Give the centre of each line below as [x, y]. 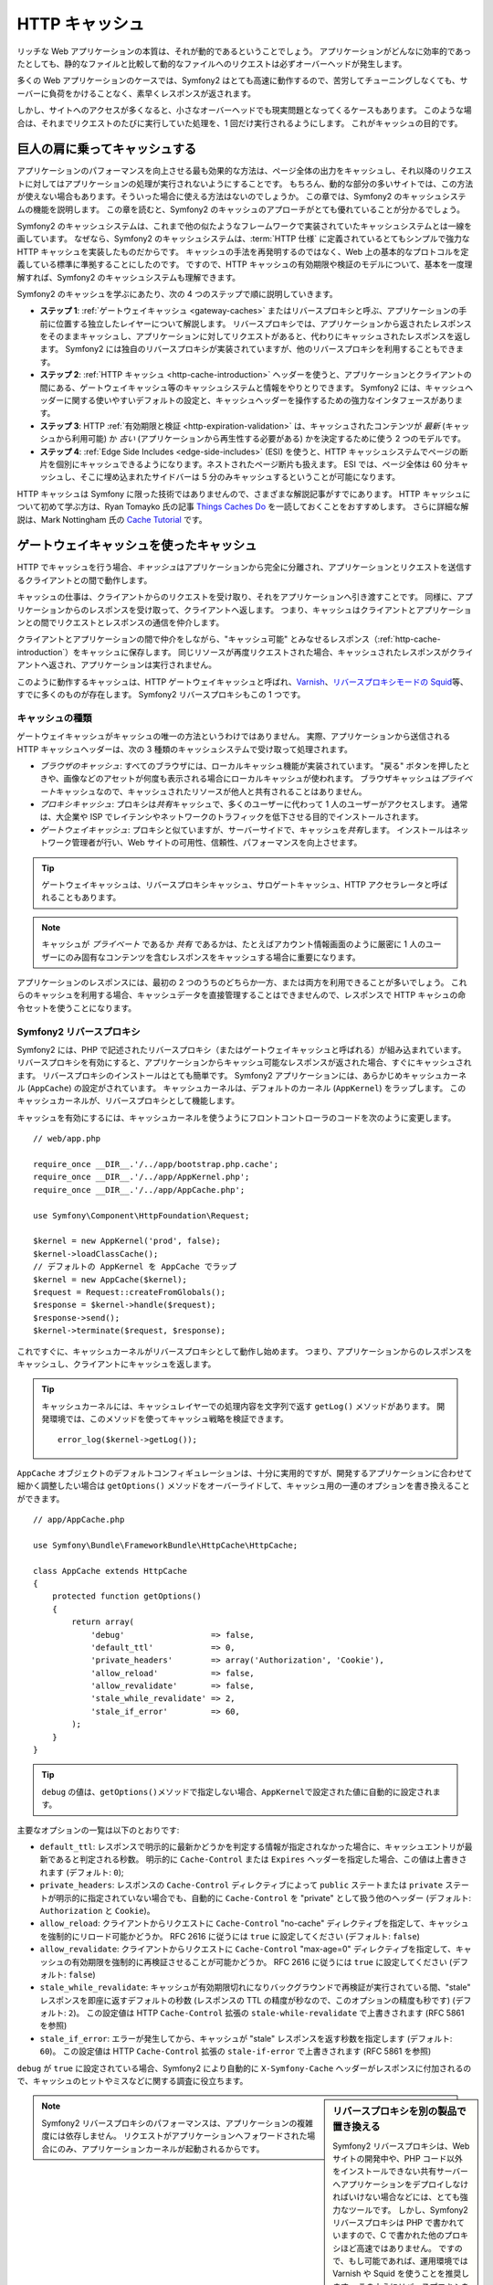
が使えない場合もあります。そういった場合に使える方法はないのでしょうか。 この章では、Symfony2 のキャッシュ [230, 197]
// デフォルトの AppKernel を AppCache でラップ [135, 1267]
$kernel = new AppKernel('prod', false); [127, 1241]
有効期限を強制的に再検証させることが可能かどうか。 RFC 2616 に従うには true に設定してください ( [262, 1961]
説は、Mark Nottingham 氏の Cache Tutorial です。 [112, 519]
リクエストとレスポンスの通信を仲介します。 [140, 622]
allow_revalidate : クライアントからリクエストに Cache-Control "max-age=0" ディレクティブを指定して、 [248, 1949]
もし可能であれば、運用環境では [409, 2261]
